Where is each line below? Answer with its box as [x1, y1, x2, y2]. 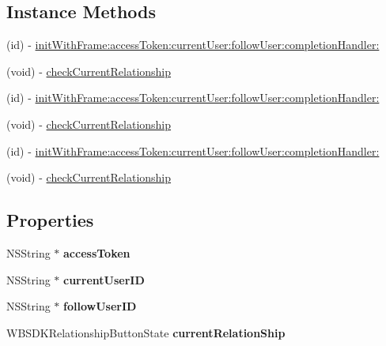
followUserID [63, 298, 137, 314]
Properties [6, 208, 94, 232]
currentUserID [63, 271, 145, 288]
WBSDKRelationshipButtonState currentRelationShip [6, 324, 286, 340]
